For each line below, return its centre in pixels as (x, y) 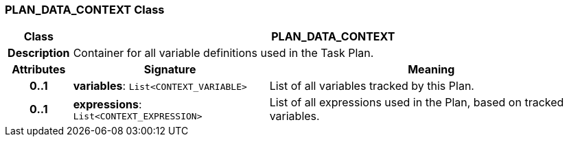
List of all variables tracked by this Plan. (372, 86)
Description (39, 53)
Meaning (431, 70)
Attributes (39, 70)
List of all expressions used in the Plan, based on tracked (417, 103)
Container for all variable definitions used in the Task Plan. (223, 53)
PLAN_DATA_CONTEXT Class (85, 10)
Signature (170, 70)
